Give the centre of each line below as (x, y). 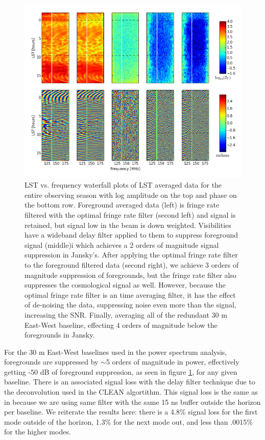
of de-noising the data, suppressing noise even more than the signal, (130, 305)
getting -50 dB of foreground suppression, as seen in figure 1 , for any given (121, 371)
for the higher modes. (38, 432)
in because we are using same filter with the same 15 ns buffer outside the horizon (132, 402)
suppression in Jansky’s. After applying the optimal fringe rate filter (131, 255)
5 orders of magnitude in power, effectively (173, 362)
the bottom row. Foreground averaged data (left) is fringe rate (122, 205)
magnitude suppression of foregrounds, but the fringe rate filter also (130, 275)
